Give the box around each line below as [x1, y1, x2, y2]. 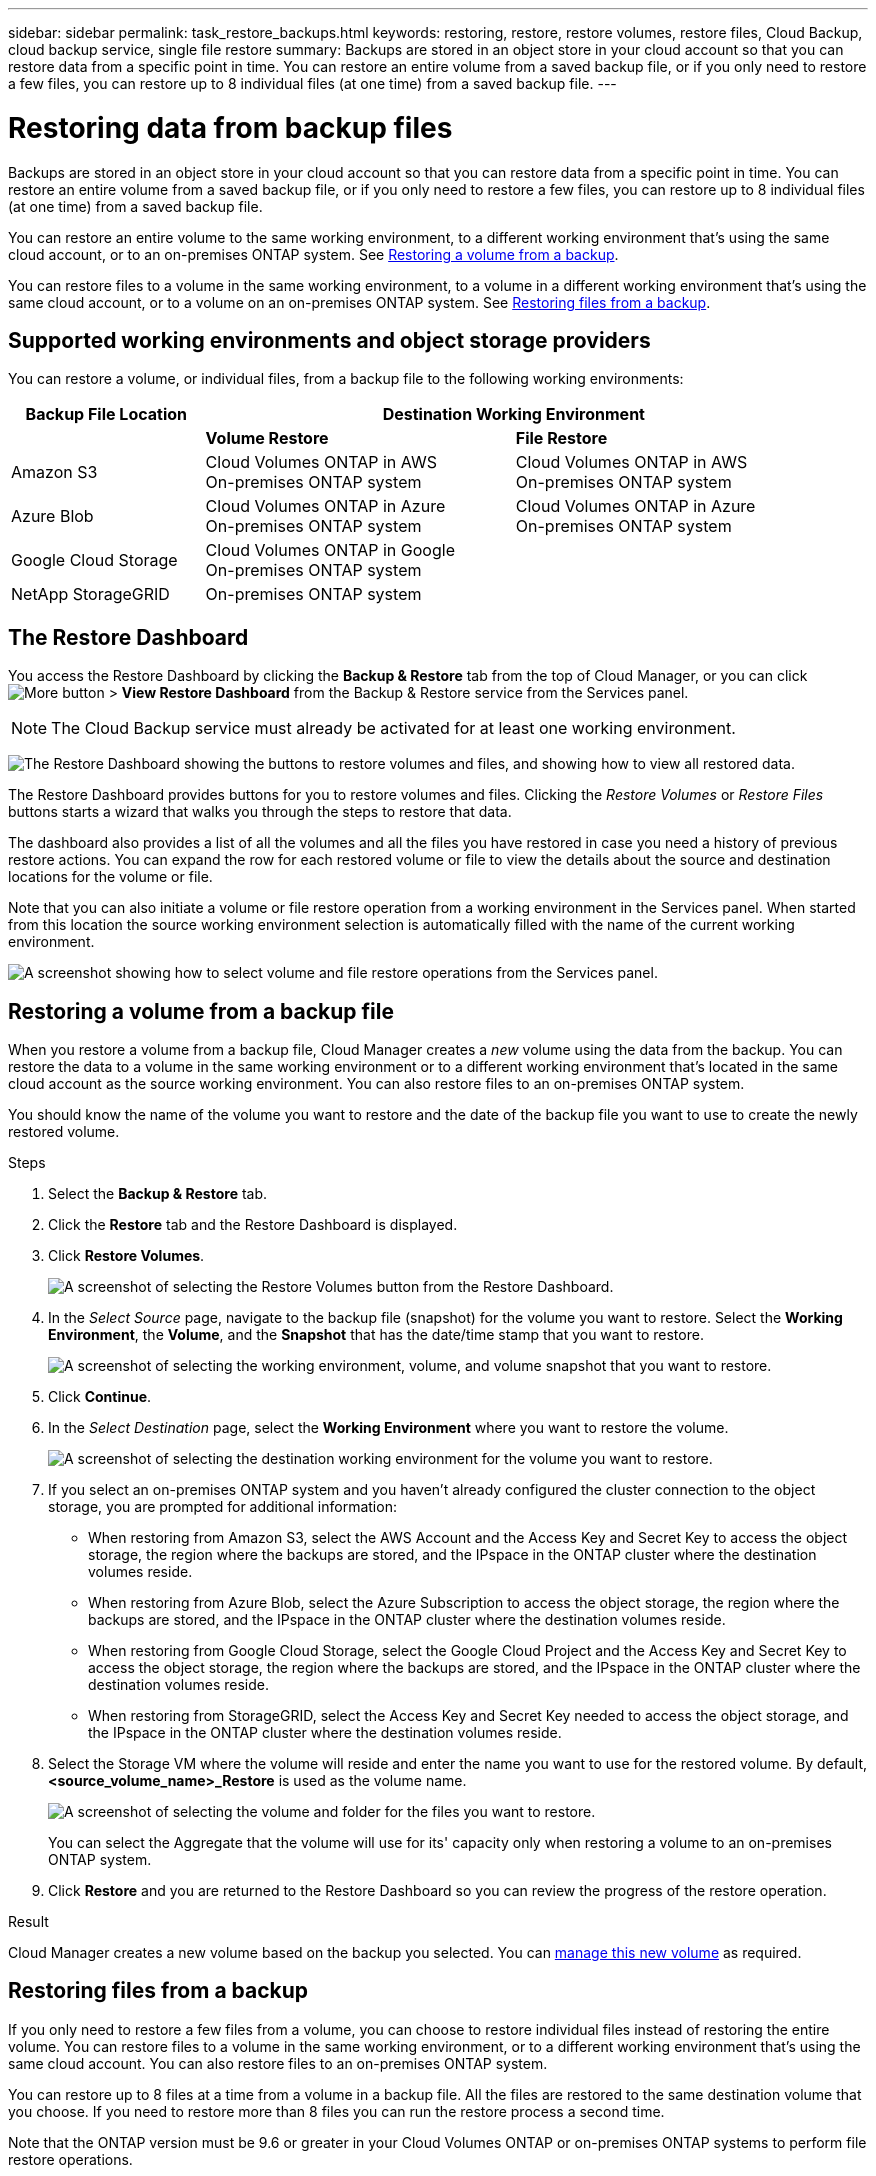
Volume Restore [205, 428, 329, 449]
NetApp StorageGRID [11, 584, 170, 605]
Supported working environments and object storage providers [8, 327, 651, 353]
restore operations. [8, 2150, 133, 2168]
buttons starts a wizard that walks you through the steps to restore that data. [8, 803, 512, 821]
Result [8, 1913, 49, 1931]
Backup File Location [25, 404, 188, 425]
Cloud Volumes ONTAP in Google [205, 540, 455, 561]
